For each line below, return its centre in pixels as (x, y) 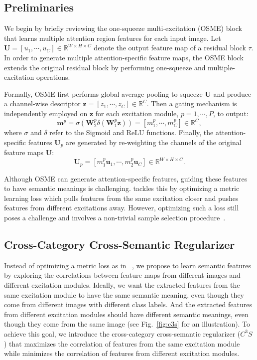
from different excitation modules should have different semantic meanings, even (126, 314)
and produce (232, 93)
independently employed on (46, 113)
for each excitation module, (137, 113)
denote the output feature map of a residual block (170, 48)
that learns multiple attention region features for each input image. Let (113, 38)
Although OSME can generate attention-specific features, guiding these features (126, 178)
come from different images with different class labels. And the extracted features (128, 304)
